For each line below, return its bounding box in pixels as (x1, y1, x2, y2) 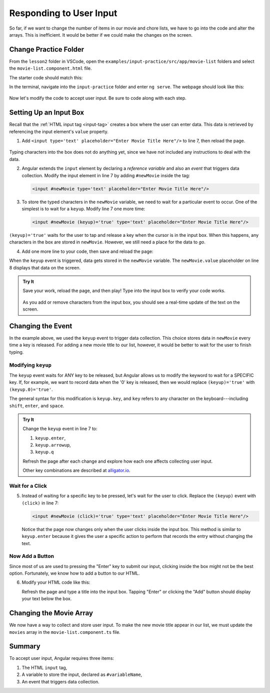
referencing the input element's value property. (9, 128, 108, 134)
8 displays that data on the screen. (9, 264, 81, 270)
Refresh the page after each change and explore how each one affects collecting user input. (22, 458, 213, 464)
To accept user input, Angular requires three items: (9, 655, 114, 661)
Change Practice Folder (9, 45, 84, 54)
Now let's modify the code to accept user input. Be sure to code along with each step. (9, 95, 187, 101)
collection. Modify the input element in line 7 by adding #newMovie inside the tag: (21, 172, 190, 178)
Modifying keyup (9, 361, 52, 368)
